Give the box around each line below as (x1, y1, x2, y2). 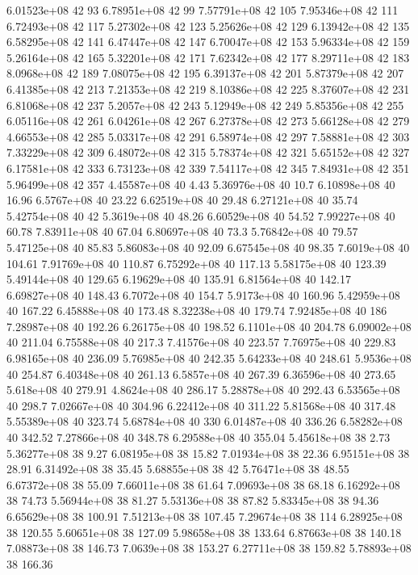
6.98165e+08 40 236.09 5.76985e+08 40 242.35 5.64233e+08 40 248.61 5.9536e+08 (6, 350, 412, 367)
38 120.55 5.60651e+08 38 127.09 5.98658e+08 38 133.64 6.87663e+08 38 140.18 (6, 523, 402, 540)
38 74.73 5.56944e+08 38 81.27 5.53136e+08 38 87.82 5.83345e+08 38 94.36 (6, 492, 379, 509)
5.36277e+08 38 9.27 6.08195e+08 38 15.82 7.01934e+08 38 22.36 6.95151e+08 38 (6, 444, 410, 461)
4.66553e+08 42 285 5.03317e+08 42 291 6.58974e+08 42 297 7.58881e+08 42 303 (6, 128, 410, 145)
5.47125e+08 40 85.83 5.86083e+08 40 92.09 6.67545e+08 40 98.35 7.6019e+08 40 (6, 238, 410, 255)
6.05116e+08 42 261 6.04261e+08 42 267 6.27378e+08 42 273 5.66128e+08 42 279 (6, 112, 410, 129)
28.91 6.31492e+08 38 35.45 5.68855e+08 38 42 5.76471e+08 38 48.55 (6, 460, 349, 477)
